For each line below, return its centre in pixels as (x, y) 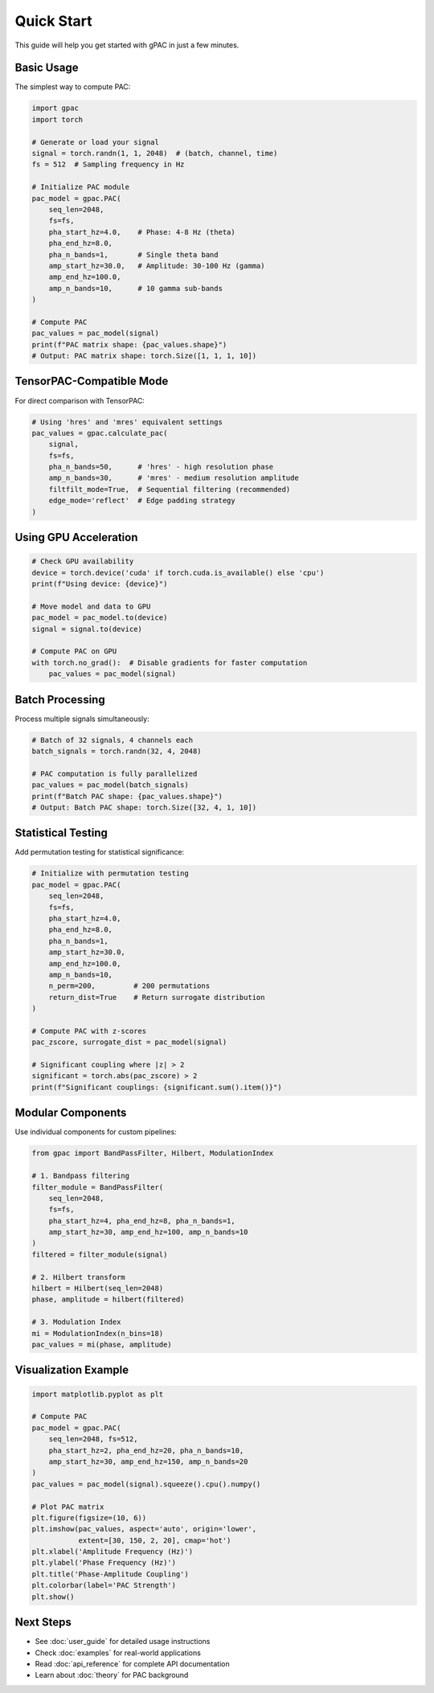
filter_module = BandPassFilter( (98, 1187)
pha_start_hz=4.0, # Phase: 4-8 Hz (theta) (142, 232)
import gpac (55, 108)
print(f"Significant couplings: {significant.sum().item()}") (157, 1087)
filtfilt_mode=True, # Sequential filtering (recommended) (170, 489)
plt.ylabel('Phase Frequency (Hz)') (104, 1563)
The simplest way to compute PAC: (73, 87)
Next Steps (43, 1623)
